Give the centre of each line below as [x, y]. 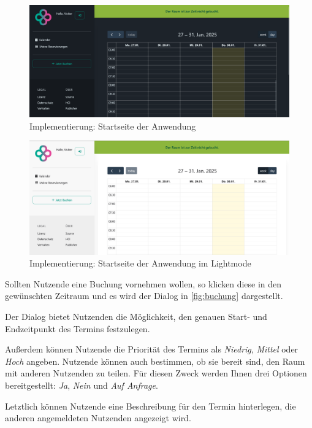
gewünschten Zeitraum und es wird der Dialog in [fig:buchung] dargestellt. [144, 296]
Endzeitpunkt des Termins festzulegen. [78, 328]
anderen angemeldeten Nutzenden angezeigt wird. [98, 418]
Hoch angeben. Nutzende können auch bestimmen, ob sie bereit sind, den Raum [155, 361]
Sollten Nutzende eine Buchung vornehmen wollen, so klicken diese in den [143, 283]
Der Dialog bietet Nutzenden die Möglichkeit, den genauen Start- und [136, 317]
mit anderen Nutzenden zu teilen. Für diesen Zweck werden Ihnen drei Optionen [156, 373]
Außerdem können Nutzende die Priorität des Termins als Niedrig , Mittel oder [152, 349]
